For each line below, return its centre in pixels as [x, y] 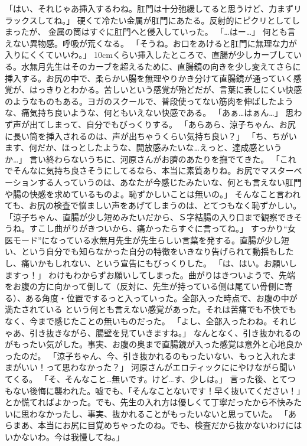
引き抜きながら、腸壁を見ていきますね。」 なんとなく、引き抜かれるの [165, 332]
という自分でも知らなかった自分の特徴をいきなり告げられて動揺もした [157, 251]
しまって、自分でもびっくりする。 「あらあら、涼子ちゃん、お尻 [171, 124]
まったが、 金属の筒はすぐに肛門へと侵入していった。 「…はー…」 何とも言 [150, 32]
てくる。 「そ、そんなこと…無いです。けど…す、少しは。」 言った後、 [138, 379]
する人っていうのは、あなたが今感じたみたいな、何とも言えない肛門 [170, 182]
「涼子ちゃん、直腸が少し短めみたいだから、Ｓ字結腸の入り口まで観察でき [149, 217]
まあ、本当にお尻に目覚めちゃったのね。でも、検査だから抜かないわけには [157, 425]
